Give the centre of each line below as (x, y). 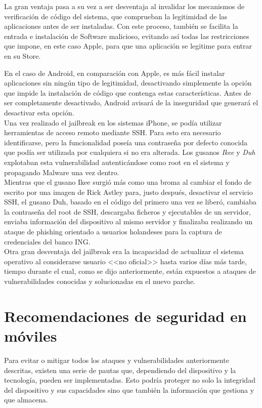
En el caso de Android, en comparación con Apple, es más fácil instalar (115, 73)
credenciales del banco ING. (47, 241)
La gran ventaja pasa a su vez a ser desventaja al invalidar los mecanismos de (124, 6)
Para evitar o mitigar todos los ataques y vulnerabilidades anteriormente (117, 360)
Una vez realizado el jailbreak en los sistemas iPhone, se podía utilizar (113, 122)
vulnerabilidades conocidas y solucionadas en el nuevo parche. (100, 281)
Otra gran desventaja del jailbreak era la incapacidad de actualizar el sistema (124, 251)
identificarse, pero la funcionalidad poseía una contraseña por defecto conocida (126, 142)
